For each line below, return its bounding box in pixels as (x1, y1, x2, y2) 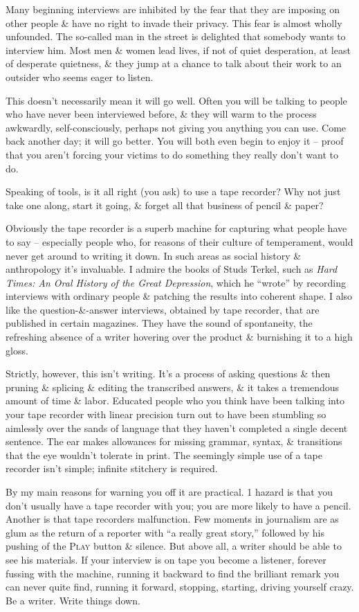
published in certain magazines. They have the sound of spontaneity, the (6, 316, 313, 330)
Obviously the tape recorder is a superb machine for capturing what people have (6, 221, 347, 235)
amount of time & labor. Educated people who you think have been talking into (6, 393, 344, 408)
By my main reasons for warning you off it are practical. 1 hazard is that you (6, 485, 333, 498)
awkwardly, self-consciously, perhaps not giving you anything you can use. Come (6, 120, 347, 134)
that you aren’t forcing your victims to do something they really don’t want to (6, 147, 338, 161)
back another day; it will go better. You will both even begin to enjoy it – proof (6, 134, 344, 148)
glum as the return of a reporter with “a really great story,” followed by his (6, 525, 324, 539)
